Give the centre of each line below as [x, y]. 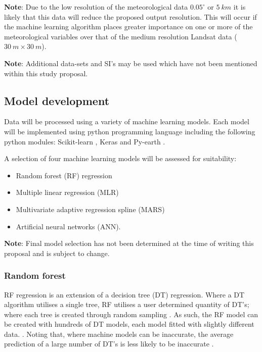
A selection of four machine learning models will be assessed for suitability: [120, 158]
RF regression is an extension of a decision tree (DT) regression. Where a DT [124, 294]
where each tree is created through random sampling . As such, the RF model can [131, 314]
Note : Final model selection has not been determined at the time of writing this [129, 243]
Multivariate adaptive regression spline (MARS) [90, 209]
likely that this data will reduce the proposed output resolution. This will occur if [130, 16]
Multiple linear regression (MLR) [67, 192]
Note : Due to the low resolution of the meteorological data [96, 7]
